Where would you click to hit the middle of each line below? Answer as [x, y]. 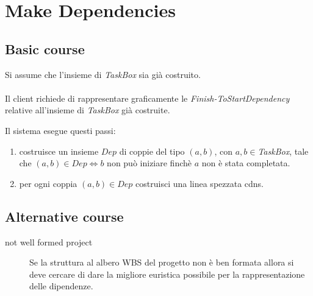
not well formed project [49, 241]
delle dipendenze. [61, 286]
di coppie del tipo [152, 151]
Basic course [45, 48]
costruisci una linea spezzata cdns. [200, 183]
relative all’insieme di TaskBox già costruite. [88, 110]
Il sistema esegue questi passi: [60, 130]
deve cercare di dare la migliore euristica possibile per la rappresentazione [167, 274]
